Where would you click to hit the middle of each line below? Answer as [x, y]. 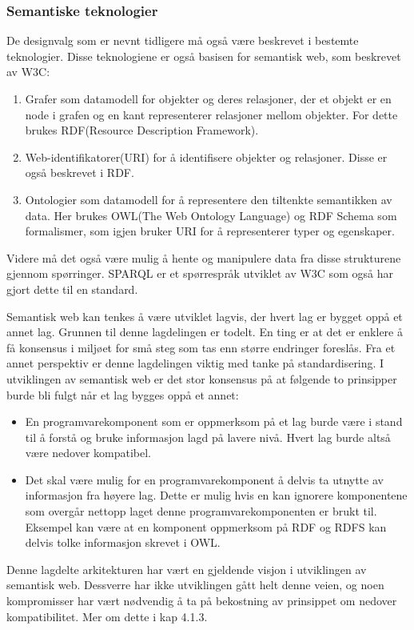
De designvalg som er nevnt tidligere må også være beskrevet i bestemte [183, 40]
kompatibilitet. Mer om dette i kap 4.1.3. [107, 616]
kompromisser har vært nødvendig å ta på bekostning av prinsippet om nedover [202, 601]
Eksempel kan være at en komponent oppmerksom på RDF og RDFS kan [206, 526]
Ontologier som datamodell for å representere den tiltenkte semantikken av [209, 199]
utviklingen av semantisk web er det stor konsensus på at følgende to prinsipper [202, 378]
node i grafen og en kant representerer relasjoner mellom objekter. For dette [211, 114]
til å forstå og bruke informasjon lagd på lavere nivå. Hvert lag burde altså [208, 437]
